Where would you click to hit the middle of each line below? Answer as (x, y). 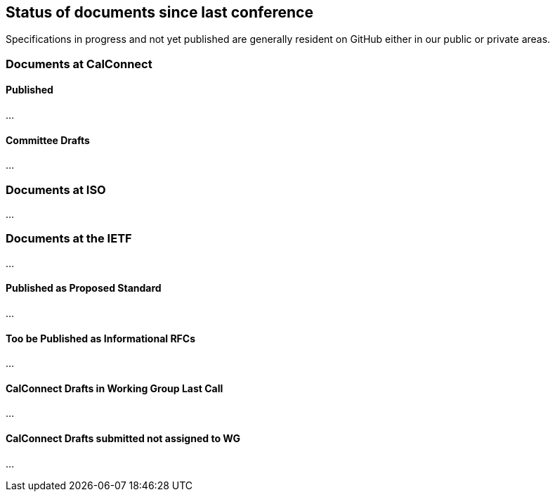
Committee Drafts (48, 140)
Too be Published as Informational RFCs (101, 338)
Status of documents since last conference (159, 12)
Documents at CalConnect (79, 64)
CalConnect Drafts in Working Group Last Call (115, 388)
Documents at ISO (56, 189)
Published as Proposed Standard (84, 288)
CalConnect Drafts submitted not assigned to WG (123, 438)
